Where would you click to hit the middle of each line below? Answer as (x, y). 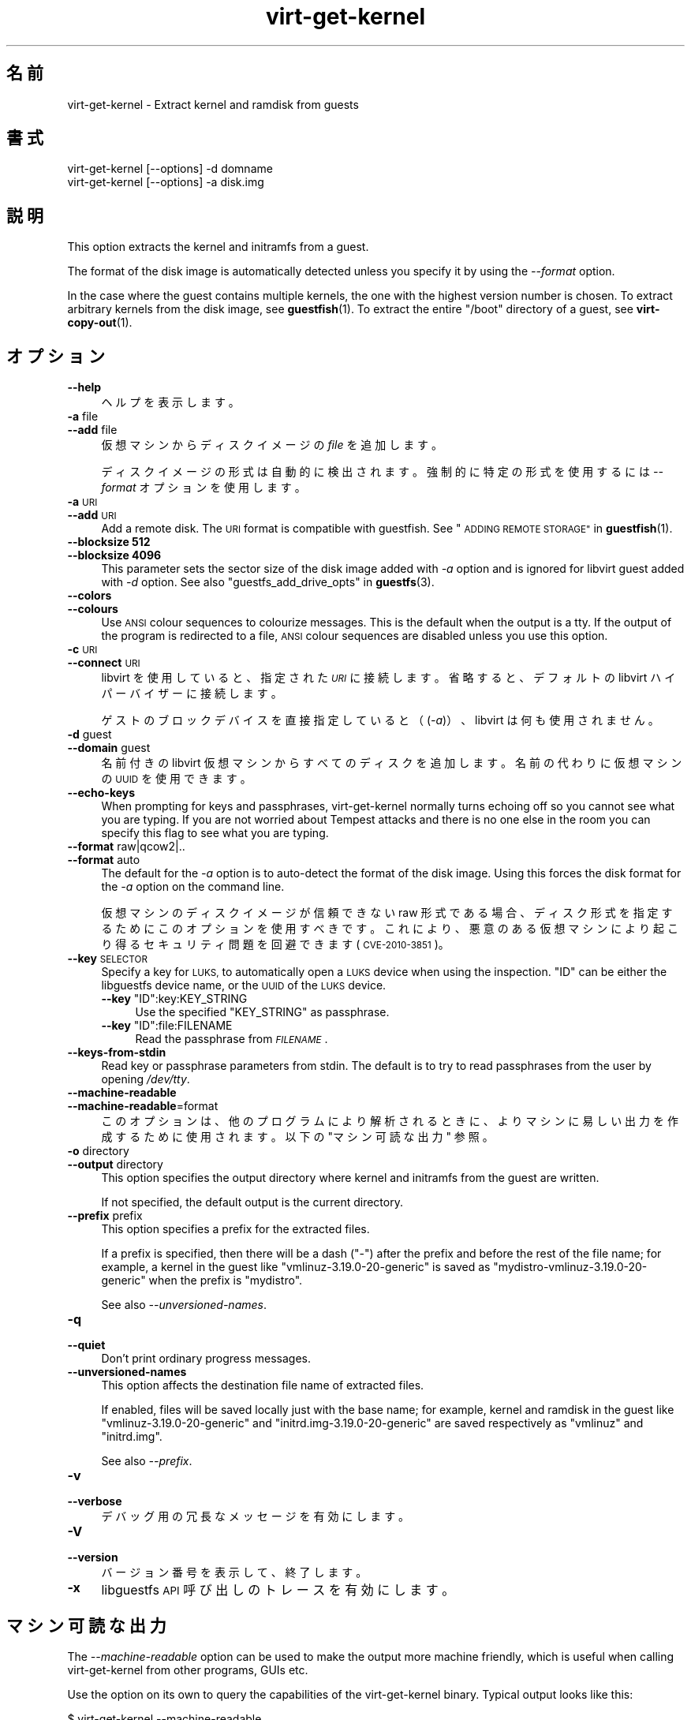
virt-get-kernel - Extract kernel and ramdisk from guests (213, 104)
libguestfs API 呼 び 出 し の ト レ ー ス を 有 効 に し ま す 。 (278, 1590)
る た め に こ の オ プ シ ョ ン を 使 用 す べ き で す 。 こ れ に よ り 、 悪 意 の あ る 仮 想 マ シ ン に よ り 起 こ (390, 929)
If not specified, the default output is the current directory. (252, 1202)
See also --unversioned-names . (184, 1305)
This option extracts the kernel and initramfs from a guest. (218, 247)
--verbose (95, 1501)
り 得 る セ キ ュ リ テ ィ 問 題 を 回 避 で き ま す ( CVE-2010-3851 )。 (275, 944)
